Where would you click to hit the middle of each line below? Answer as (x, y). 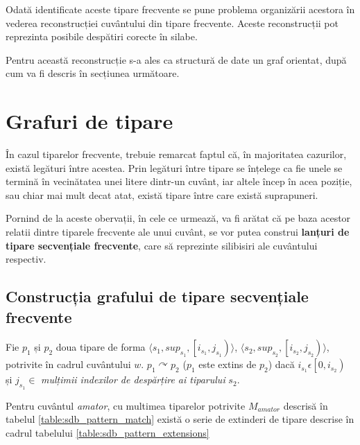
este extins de (228, 364)
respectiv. (26, 259)
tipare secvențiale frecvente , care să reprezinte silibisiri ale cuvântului (162, 245)
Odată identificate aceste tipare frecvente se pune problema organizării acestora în (180, 9)
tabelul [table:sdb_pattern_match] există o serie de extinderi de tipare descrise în (180, 419)
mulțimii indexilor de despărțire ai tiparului (133, 379)
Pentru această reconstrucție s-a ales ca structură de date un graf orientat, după (176, 59)
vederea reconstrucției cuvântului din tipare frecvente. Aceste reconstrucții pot (172, 23)
